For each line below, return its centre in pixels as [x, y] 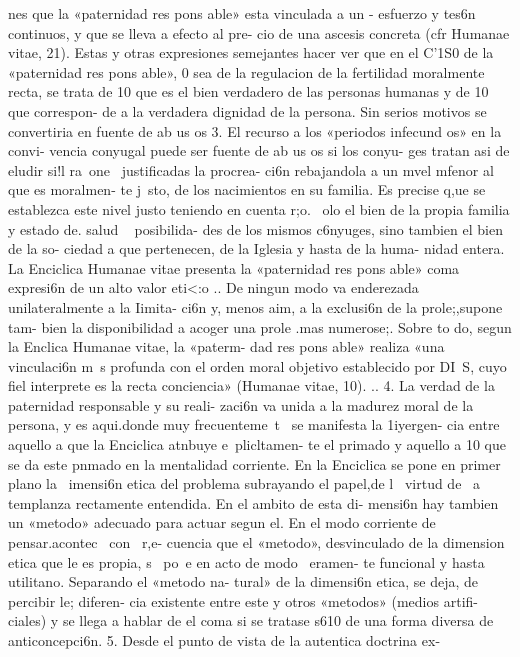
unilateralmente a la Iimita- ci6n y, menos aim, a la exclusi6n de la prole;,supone [255, 306]
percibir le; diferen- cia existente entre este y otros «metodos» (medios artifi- [243, 600]
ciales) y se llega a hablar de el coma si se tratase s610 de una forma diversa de [251, 620]
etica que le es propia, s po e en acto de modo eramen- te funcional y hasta [246, 561]
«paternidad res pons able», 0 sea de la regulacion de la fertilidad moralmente [246, 71]
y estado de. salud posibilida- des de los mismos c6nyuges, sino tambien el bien [255, 228]
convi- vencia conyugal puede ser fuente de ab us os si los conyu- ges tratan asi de [259, 150]
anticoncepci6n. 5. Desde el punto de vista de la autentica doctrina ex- [224, 640]
